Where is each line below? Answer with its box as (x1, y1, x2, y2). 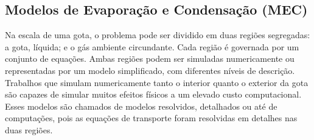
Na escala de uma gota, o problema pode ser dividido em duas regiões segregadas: (5, 28, 310, 41)
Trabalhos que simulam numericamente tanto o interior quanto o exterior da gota (5, 76, 309, 88)
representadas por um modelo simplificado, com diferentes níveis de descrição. (5, 64, 295, 76)
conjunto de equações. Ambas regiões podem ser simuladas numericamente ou (5, 52, 295, 65)
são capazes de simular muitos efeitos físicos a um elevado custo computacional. (5, 88, 302, 101)
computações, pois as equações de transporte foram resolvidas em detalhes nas (5, 112, 298, 124)
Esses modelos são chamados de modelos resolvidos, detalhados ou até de (5, 99, 277, 112)
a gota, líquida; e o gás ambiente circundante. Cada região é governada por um (5, 40, 299, 53)
